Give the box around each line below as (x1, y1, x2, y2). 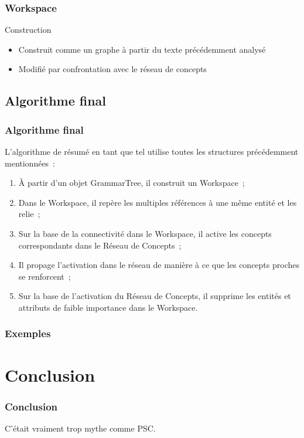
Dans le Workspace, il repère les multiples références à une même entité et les (18, 196, 297, 208)
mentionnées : (5, 157, 56, 169)
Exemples (5, 326, 51, 341)
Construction (5, 23, 52, 36)
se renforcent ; (18, 270, 71, 282)
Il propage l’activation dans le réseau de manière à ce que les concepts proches (18, 259, 299, 271)
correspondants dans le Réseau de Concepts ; (18, 239, 182, 251)
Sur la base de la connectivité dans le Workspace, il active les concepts (18, 227, 272, 239)
